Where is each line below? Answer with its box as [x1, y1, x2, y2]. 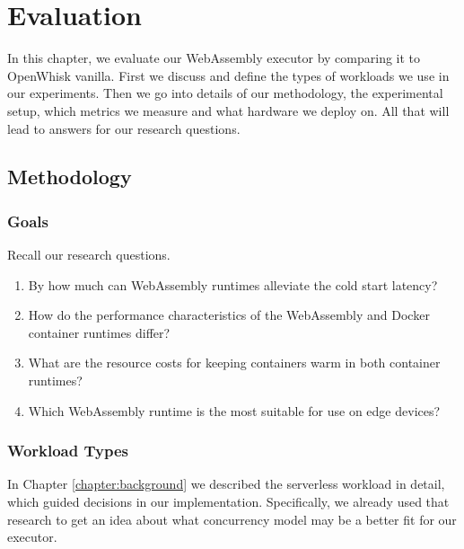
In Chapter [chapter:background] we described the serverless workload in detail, [7, 474, 445, 493]
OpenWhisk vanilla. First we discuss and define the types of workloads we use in [7, 66, 450, 84]
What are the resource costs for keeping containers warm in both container [28, 353, 441, 372]
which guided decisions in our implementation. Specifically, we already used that [7, 492, 450, 511]
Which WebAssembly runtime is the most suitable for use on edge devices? [28, 401, 441, 420]
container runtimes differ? [28, 323, 171, 341]
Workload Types [7, 439, 128, 462]
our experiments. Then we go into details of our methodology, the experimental [7, 84, 443, 102]
